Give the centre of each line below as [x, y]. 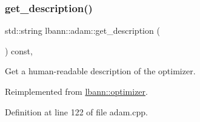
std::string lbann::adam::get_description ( [82, 30]
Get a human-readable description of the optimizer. [100, 71]
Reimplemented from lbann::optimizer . [76, 91]
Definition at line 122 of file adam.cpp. [76, 111]
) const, [19, 50]
